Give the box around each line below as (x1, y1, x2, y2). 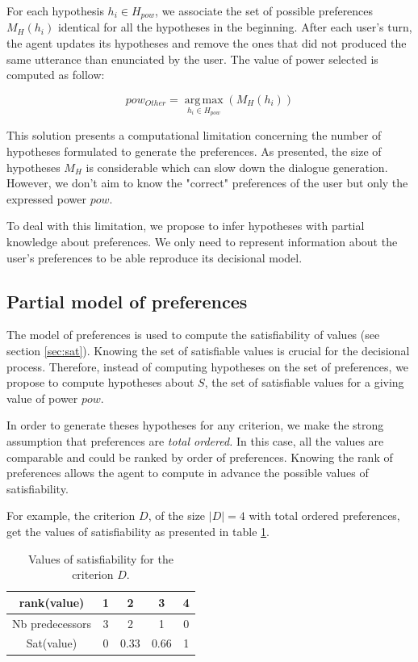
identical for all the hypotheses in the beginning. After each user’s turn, (57, 19, 412, 36)
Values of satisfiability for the (27, 550, 173, 567)
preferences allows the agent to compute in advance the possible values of (6, 464, 369, 481)
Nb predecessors (12, 614, 91, 631)
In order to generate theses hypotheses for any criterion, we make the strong (6, 417, 384, 434)
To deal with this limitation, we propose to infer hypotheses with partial (6, 217, 365, 234)
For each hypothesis (6, 2, 104, 19)
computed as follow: (6, 66, 105, 83)
